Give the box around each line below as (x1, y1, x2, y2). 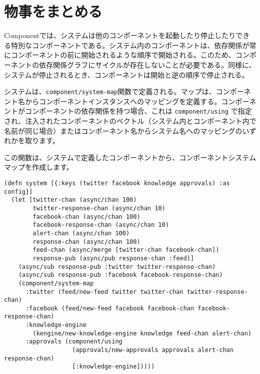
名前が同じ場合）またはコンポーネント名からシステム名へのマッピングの (4, 125, 242, 136)
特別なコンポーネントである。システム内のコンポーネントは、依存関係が (11, 40, 249, 50)
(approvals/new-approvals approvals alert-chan (72, 346, 234, 354)
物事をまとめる (4, 1, 103, 22)
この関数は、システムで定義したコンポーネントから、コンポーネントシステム (4, 152, 256, 162)
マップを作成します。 (4, 162, 74, 172)
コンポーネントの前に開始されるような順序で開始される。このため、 (11, 50, 235, 60)
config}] (4, 188, 33, 195)
